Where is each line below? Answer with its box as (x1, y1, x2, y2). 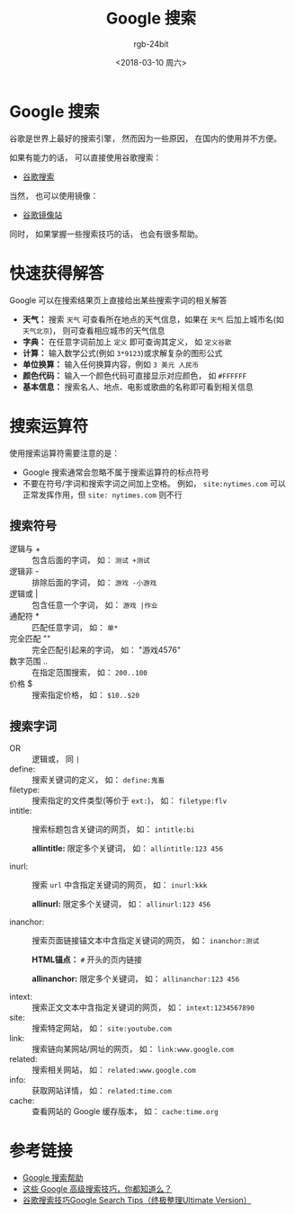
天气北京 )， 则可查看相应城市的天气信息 (22, 325, 165, 335)
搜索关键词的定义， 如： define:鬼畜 (31, 774, 165, 785)
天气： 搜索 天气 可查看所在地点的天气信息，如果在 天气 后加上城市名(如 (22, 314, 285, 325)
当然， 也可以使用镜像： (9, 190, 99, 201)
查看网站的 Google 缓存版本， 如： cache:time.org (31, 1106, 219, 1117)
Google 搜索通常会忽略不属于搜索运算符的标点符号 (22, 467, 210, 478)
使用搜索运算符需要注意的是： (9, 447, 120, 459)
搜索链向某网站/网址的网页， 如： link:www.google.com (31, 1044, 234, 1055)
